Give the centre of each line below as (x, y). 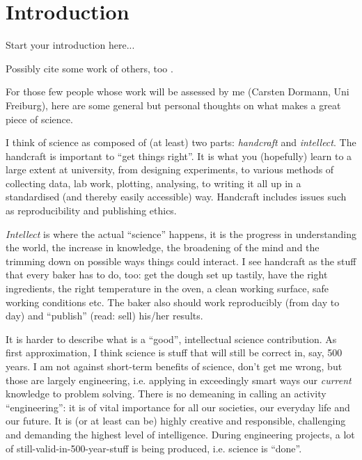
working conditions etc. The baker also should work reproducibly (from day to (173, 302)
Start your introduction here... (70, 45)
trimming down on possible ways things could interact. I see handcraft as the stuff (181, 261)
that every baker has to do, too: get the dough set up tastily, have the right (167, 275)
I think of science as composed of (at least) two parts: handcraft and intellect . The (181, 142)
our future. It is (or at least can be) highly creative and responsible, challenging (176, 421)
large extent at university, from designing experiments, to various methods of (170, 169)
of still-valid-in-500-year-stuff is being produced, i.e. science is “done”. (154, 448)
